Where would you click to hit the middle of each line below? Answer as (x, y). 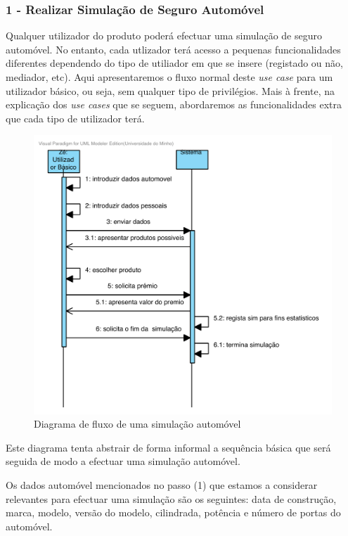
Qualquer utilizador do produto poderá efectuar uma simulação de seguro (164, 36)
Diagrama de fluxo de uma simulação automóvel (137, 424)
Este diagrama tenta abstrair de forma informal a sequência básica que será (168, 447)
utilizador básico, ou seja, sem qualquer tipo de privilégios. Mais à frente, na (170, 90)
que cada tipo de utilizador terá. (75, 118)
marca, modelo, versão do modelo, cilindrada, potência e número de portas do (173, 512)
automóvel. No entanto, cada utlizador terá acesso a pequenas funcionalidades (173, 49)
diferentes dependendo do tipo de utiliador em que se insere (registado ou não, (174, 63)
